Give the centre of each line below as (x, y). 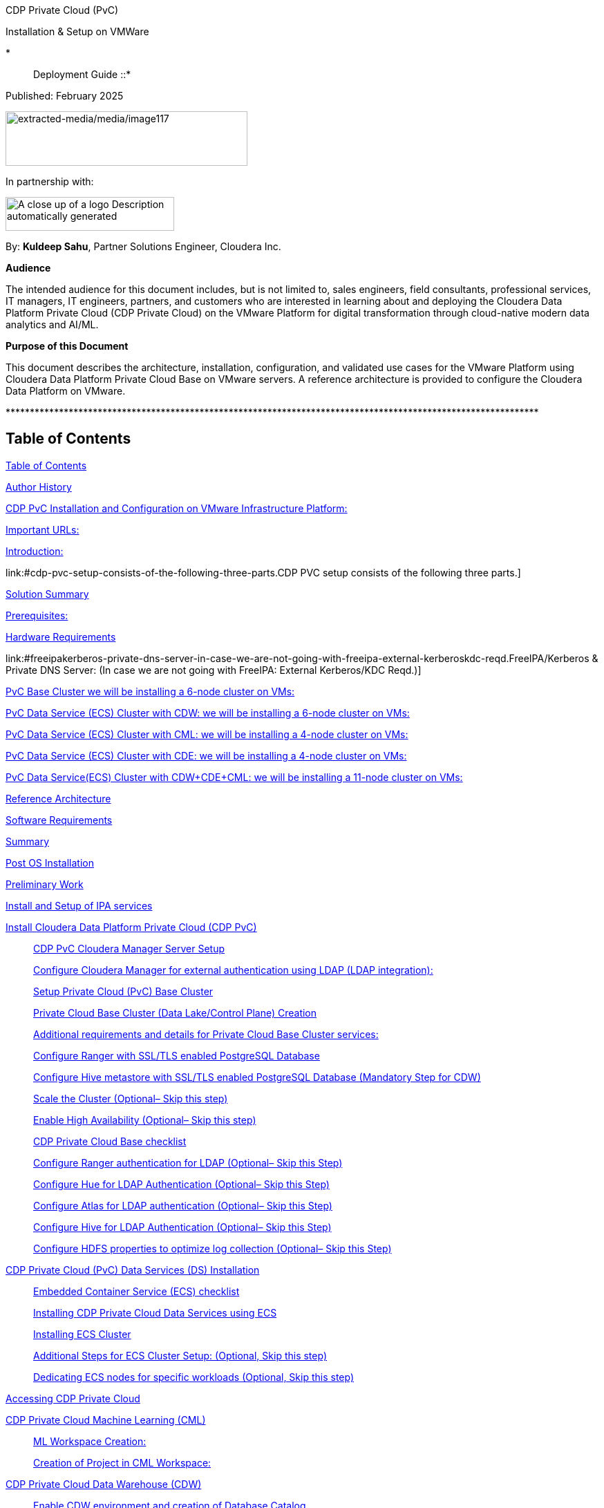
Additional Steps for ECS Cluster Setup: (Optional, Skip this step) (180, 1355)
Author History (39, 487)
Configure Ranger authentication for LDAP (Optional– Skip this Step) (188, 1162)
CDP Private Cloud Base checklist (110, 1141)
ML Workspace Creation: (90, 1441)
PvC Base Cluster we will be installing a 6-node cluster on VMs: (150, 691)
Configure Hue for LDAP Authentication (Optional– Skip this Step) (181, 1184)
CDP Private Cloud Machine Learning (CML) (106, 1420)
